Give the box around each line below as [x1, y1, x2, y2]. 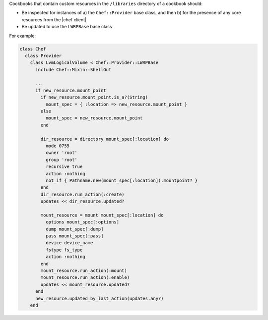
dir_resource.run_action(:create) [40, 191, 125, 197]
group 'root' [45, 157, 78, 162]
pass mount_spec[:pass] [45, 233, 104, 239]
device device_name [45, 240, 93, 246]
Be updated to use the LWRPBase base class [21, 24, 112, 30]
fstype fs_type [45, 247, 83, 253]
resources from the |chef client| [21, 16, 87, 22]
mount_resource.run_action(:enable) [40, 275, 130, 280]
